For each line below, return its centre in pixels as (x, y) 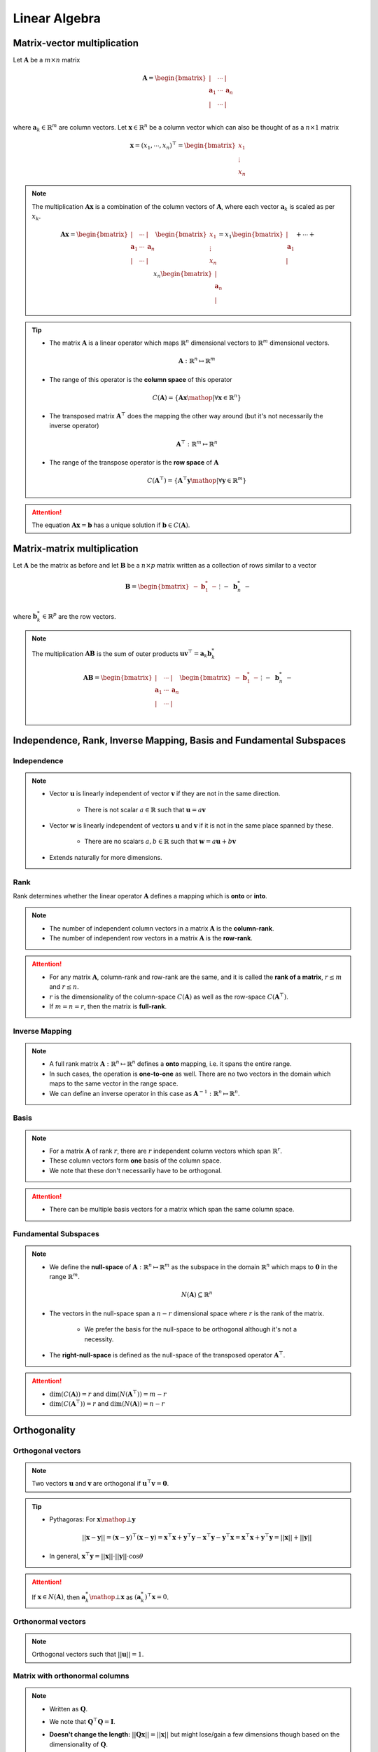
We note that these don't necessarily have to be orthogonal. (136, 1170)
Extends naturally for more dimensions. (106, 857)
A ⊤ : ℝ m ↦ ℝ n (197, 443)
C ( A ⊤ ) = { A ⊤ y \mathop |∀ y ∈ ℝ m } (197, 480)
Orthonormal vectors (50, 1621)
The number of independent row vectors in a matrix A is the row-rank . (151, 938)
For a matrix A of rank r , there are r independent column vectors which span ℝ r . (166, 1150)
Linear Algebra (57, 18)
